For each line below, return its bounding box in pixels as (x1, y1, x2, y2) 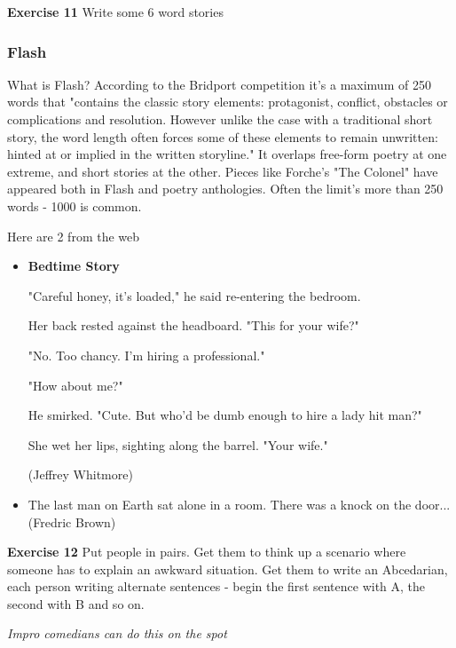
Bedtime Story (28, 257, 120, 275)
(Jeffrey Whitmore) (28, 465, 133, 484)
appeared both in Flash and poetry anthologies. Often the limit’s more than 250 (7, 179, 444, 198)
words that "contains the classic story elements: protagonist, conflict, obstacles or (7, 92, 448, 111)
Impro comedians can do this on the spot (7, 624, 227, 643)
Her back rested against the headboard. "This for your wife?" (28, 316, 359, 335)
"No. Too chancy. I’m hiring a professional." (28, 345, 265, 364)
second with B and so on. (7, 594, 145, 612)
